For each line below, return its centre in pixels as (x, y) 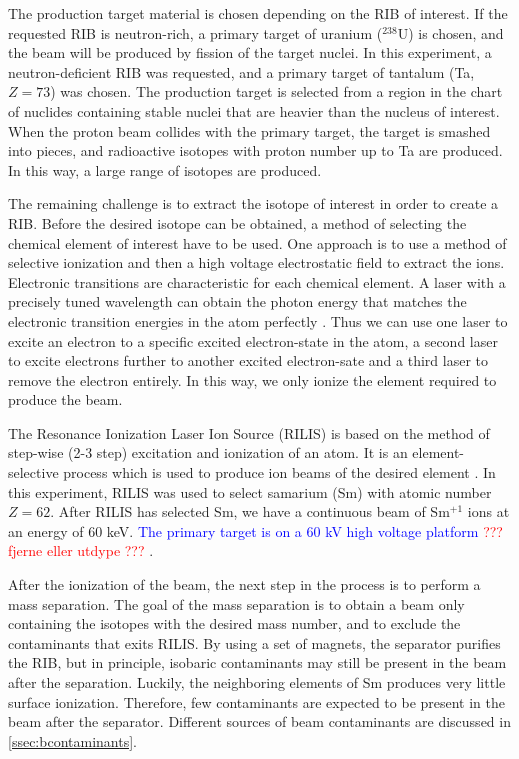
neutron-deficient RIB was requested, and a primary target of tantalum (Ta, (241, 71)
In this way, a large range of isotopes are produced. (165, 169)
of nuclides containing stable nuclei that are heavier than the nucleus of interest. (254, 110)
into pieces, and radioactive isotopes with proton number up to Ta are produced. (255, 150)
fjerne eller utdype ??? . (81, 550)
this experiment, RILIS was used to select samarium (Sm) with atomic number (250, 491)
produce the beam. (65, 399)
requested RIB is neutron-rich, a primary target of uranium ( (195, 32)
